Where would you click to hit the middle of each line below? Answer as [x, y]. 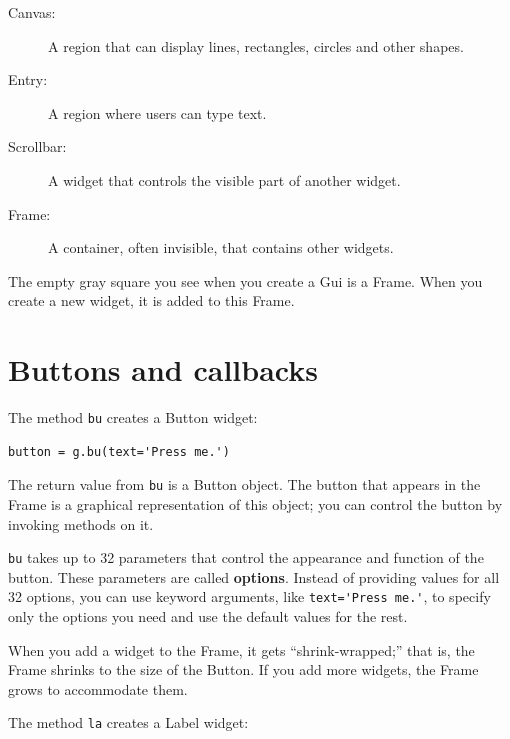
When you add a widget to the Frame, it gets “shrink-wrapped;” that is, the [241, 649]
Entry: [28, 79]
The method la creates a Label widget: [128, 722]
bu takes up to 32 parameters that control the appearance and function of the [246, 557]
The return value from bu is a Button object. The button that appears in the [244, 484]
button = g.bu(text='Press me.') [119, 451]
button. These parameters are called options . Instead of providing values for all [254, 576]
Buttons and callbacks [163, 369]
